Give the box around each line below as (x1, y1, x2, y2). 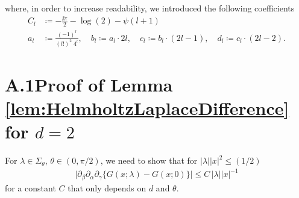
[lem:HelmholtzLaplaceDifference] (5, 96, 289, 120)
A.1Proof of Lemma (5, 72, 173, 96)
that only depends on (68, 181, 146, 194)
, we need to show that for (100, 154, 198, 167)
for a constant (5, 181, 56, 194)
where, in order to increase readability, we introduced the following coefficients (5, 2, 295, 14)
